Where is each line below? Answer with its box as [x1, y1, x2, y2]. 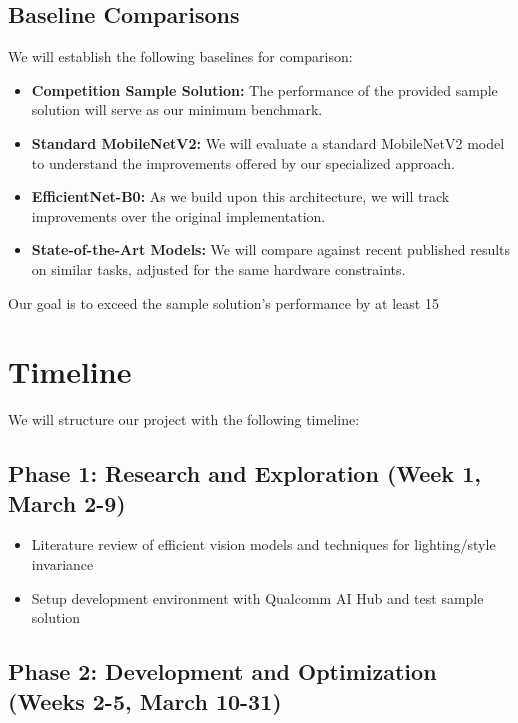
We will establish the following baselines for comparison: [8, 46, 353, 67]
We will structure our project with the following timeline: [8, 409, 360, 430]
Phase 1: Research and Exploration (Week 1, [8, 458, 481, 489]
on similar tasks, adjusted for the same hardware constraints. [31, 258, 406, 279]
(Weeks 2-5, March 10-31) [8, 685, 282, 716]
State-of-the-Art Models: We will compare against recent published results [31, 239, 511, 260]
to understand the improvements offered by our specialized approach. [31, 152, 455, 173]
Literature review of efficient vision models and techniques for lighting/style [31, 534, 496, 555]
